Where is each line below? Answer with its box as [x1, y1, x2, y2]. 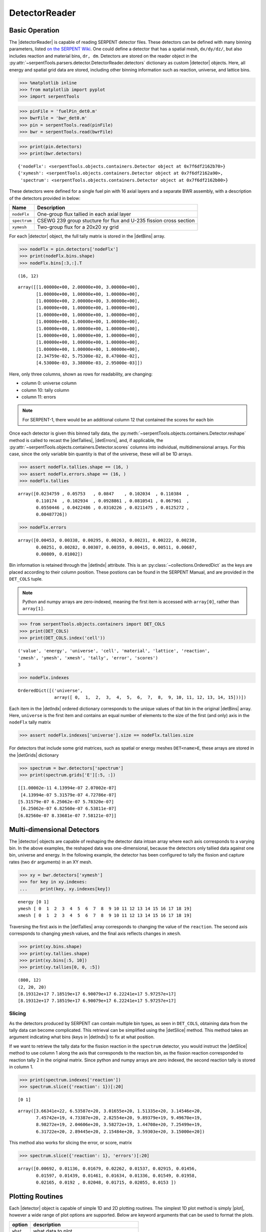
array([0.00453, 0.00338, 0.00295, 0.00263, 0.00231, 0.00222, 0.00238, [18, 538, 197, 543]
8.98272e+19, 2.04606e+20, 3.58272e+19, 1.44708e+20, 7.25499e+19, [36, 1122, 202, 1128]
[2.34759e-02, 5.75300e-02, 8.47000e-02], [36, 353, 140, 359]
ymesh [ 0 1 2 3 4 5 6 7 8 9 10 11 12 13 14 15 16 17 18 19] [18, 906, 192, 911]
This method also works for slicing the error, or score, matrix [9, 1140, 133, 1146]
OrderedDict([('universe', [18, 687, 83, 693]
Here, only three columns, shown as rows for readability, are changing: [9, 371, 153, 377]
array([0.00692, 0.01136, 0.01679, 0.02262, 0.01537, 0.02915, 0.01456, [18, 1166, 197, 1171]
